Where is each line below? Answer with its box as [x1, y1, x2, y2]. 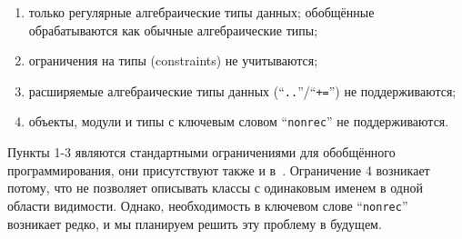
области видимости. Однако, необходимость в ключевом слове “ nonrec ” [7, 195, 408, 214]
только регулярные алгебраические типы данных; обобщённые [28, 3, 375, 21]
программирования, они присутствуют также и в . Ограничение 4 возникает [7, 160, 430, 179]
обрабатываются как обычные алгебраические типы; [28, 20, 318, 39]
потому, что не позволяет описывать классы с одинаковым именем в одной [7, 178, 423, 197]
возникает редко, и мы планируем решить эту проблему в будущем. [7, 214, 382, 233]
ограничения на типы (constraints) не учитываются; [28, 51, 318, 70]
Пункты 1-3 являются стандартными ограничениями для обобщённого [7, 143, 396, 162]
